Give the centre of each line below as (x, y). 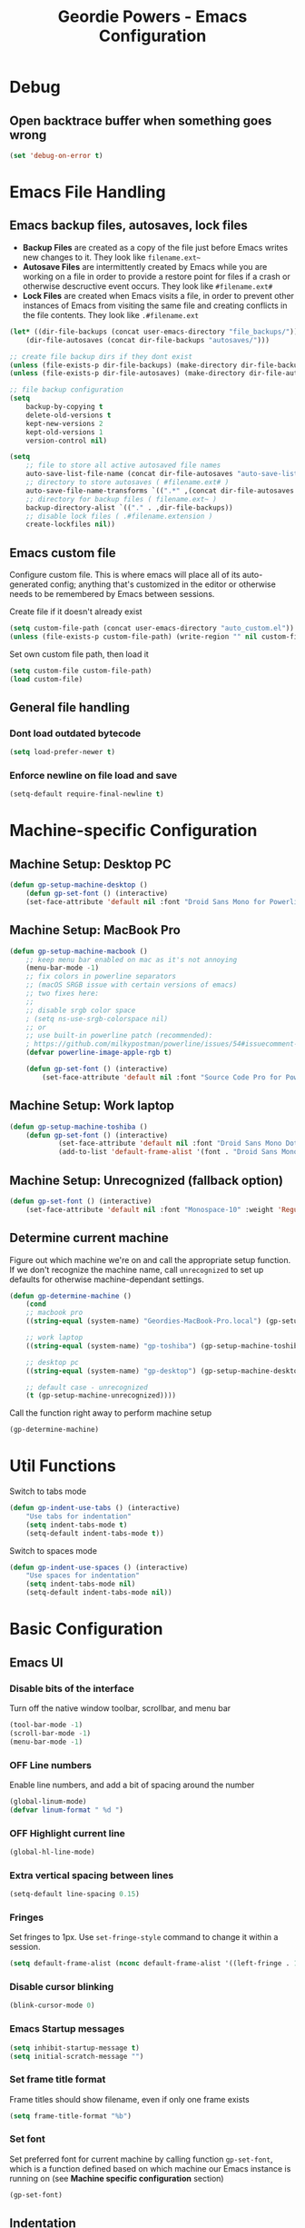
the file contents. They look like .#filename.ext (111, 314)
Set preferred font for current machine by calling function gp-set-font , (141, 2159)
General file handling (69, 707)
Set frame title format (58, 2080)
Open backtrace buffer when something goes (141, 120)
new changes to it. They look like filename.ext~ (112, 257)
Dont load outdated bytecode (75, 733)
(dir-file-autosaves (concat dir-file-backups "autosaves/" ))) (148, 340)
